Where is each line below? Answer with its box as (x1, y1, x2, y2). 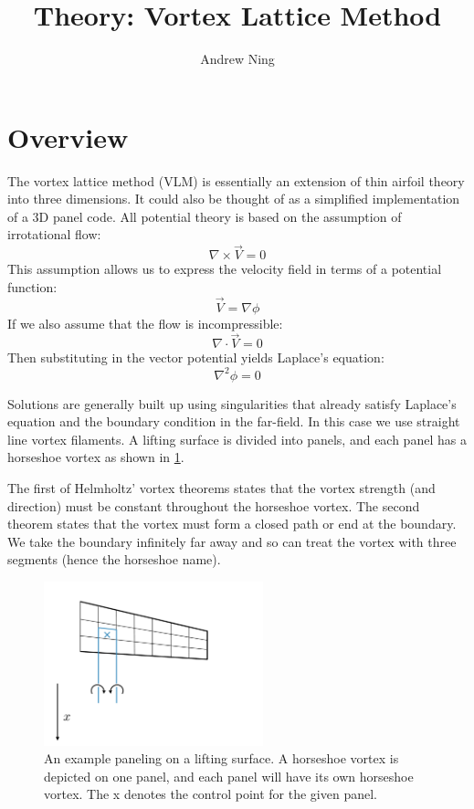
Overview (7, 118, 129, 155)
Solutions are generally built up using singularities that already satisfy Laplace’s (7, 394, 457, 413)
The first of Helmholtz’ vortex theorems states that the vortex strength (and (7, 478, 436, 497)
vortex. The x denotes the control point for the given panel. (44, 784, 377, 804)
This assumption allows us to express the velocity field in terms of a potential (7, 259, 442, 278)
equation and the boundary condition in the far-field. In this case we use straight (7, 412, 460, 431)
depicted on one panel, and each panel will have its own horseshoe (44, 766, 414, 785)
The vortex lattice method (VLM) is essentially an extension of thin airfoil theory (7, 171, 465, 190)
